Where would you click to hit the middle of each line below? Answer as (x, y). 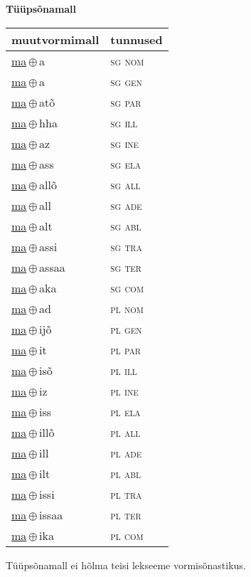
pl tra (126, 494)
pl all (125, 432)
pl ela (125, 411)
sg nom (127, 60)
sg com (127, 287)
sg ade (126, 205)
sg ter (126, 267)
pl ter (126, 514)
